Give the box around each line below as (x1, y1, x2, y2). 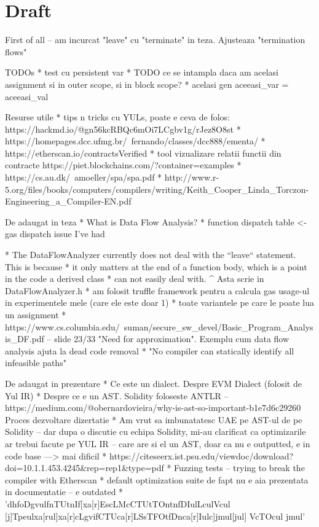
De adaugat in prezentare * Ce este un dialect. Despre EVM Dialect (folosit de (5, 377, 302, 389)
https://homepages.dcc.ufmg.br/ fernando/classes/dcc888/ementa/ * (5, 135, 266, 147)
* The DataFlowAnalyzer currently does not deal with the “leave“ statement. (5, 248, 296, 261)
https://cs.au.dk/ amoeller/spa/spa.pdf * (5, 171, 162, 184)
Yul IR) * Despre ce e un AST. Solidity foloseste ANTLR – (5, 389, 229, 402)
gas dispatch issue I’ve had (5, 227, 105, 240)
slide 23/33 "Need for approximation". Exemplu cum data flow (54, 332, 289, 345)
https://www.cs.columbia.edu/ (5, 320, 120, 333)
